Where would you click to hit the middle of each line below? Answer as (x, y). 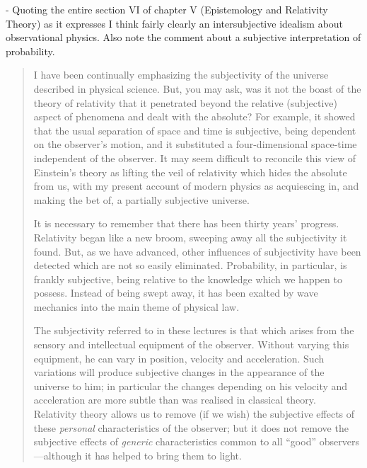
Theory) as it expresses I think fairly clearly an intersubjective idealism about (175, 23)
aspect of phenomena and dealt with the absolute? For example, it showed (194, 116)
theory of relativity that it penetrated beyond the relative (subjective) (186, 102)
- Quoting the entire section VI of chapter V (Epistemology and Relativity (167, 9)
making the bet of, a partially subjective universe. (141, 199)
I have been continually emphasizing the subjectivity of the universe (181, 75)
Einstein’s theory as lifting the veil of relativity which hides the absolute (190, 172)
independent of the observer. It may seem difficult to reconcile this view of (195, 158)
